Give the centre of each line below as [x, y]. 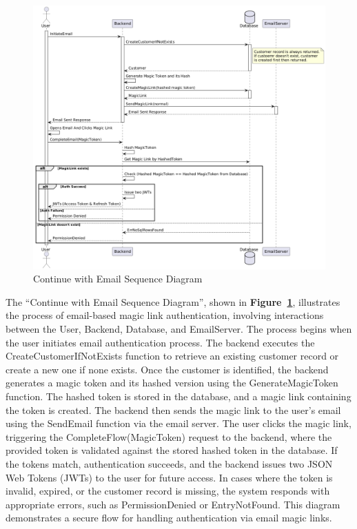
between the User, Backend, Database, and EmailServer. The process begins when [179, 328]
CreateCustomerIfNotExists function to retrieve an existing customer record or [172, 356]
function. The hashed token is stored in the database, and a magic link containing [178, 396]
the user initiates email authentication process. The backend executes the [160, 342]
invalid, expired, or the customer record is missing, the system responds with [168, 491]
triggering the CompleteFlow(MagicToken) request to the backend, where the [169, 436]
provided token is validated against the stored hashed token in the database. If [172, 450]
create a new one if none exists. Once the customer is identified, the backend [167, 369]
